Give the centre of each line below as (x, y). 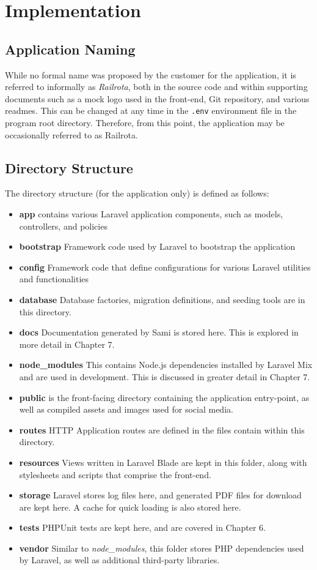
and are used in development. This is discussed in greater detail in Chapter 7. (165, 376)
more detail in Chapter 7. (67, 344)
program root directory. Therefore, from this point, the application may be (145, 123)
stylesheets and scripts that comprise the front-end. (115, 474)
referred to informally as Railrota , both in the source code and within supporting (156, 87)
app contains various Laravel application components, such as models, (151, 214)
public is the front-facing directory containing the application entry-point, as (164, 397)
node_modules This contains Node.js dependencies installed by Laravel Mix (166, 365)
